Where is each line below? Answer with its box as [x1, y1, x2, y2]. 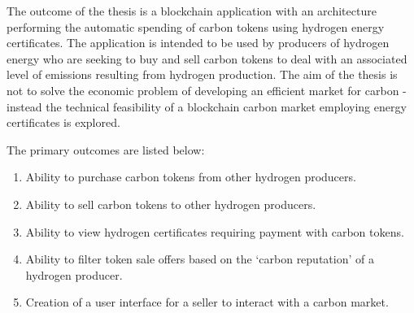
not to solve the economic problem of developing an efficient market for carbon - [7, 81, 407, 98]
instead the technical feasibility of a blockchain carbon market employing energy [7, 98, 407, 115]
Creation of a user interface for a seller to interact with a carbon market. [25, 293, 389, 311]
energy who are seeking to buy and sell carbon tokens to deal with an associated [7, 50, 407, 67]
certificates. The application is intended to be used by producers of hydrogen [7, 34, 390, 51]
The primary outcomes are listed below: [7, 141, 205, 158]
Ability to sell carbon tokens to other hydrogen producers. [25, 195, 316, 212]
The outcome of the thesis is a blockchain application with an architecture [7, 2, 377, 19]
